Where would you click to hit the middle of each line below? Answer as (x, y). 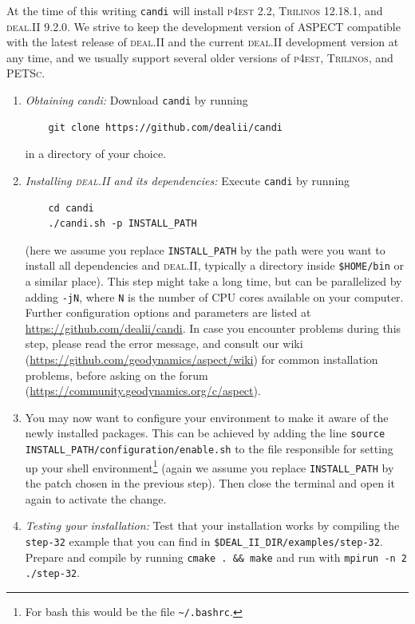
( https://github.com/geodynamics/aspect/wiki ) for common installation (202, 359)
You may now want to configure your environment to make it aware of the (207, 417)
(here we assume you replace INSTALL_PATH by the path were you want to (205, 249)
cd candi (71, 208)
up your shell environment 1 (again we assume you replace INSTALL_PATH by (209, 466)
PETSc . (26, 73)
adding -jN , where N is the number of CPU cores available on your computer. (214, 296)
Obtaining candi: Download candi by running (136, 100)
